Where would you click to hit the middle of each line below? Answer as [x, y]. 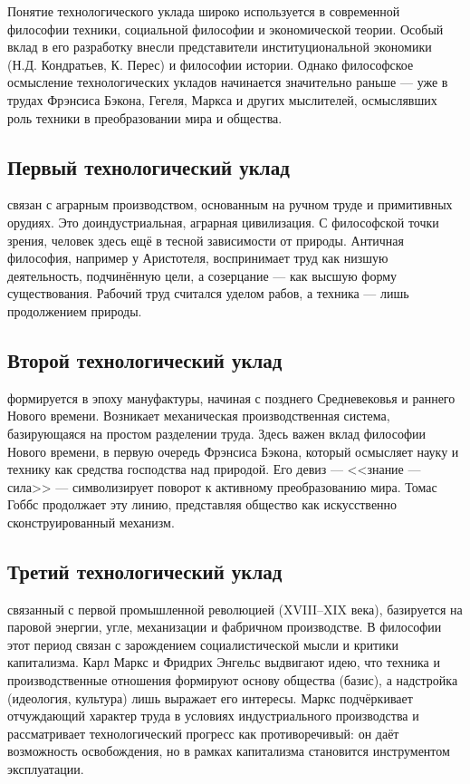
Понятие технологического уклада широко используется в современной [204, 11]
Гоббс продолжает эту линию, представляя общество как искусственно [202, 504]
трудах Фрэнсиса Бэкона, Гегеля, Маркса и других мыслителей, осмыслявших [222, 99]
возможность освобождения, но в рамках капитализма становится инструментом [229, 751]
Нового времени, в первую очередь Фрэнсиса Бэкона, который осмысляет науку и [233, 451]
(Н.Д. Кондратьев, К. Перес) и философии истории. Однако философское [211, 64]
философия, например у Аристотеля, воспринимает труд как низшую [198, 258]
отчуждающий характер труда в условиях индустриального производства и [213, 716]
